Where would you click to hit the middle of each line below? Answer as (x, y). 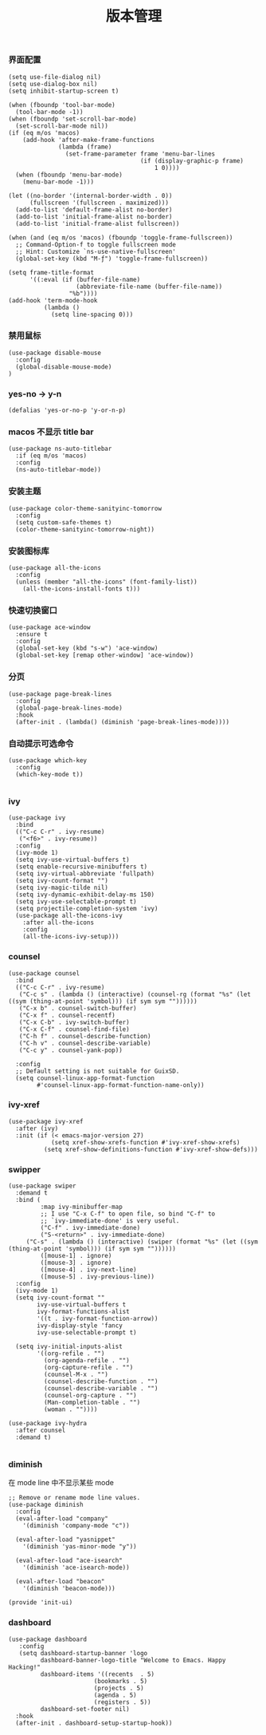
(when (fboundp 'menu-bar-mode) (69, 175)
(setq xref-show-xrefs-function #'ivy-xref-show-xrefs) (145, 1142)
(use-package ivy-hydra (48, 1424)
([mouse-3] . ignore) (76, 1263)
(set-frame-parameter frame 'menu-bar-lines (140, 154)
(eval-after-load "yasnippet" (65, 1540)
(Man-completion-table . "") (92, 1403)
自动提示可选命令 (41, 743)
